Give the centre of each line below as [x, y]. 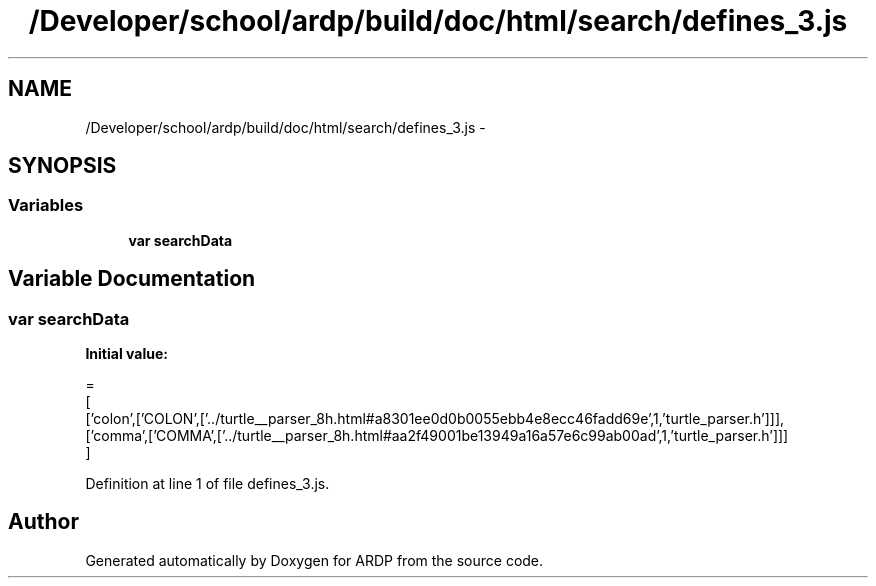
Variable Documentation [132, 279]
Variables [46, 205]
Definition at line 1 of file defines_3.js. [207, 484]
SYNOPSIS [62, 166]
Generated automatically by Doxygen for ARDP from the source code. [314, 560]
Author [43, 522]
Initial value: [126, 354]
